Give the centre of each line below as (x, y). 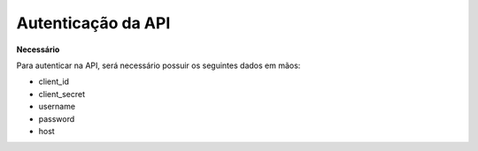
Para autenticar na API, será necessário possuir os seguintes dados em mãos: (158, 65)
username (57, 107)
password (57, 118)
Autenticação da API (93, 23)
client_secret (62, 94)
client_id (54, 82)
